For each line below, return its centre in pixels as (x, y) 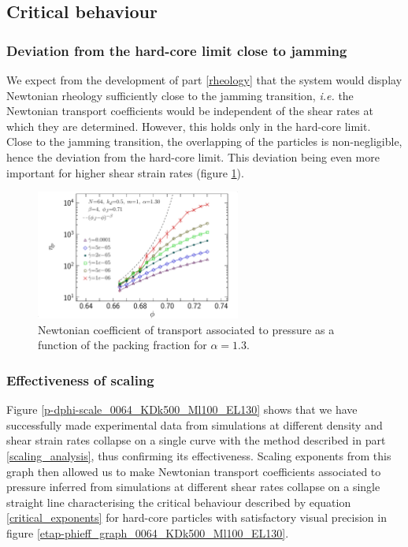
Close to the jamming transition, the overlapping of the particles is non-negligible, (204, 141)
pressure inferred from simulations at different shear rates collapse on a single (193, 487)
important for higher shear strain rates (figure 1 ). (125, 172)
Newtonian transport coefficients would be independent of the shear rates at (190, 111)
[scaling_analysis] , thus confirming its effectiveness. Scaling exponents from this (199, 455)
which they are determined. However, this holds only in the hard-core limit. (189, 126)
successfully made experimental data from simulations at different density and (195, 424)
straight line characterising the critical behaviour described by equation (179, 502)
